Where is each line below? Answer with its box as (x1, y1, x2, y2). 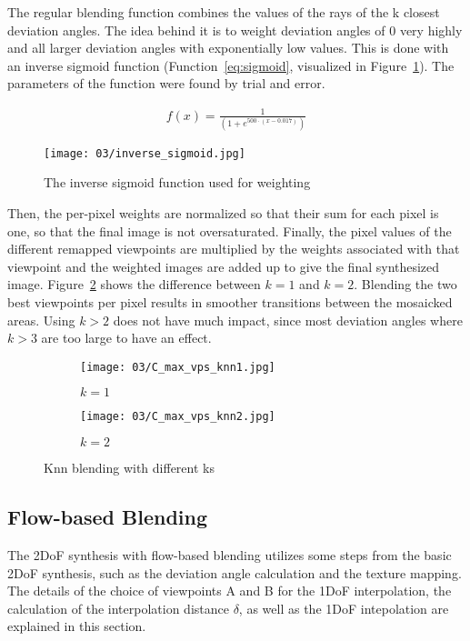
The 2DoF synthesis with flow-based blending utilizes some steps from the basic (7, 545, 452, 564)
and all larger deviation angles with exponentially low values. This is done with (7, 38, 449, 57)
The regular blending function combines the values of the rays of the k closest (7, 3, 440, 21)
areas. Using (7, 310, 75, 329)
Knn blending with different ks (44, 458, 215, 477)
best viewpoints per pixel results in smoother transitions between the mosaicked (7, 293, 453, 312)
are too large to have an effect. (41, 328, 212, 347)
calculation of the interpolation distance (7, 598, 229, 617)
